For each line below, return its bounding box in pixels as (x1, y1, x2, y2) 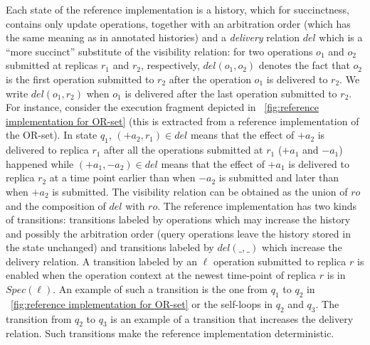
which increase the (262, 240, 342, 255)
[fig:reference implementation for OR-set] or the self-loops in (11, 296, 273, 311)
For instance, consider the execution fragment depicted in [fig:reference (6, 100, 319, 115)
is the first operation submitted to (6, 71, 154, 86)
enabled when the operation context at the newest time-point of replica (6, 267, 317, 282)
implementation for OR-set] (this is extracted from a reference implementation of (6, 113, 359, 128)
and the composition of (6, 198, 106, 213)
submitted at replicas (6, 58, 98, 73)
